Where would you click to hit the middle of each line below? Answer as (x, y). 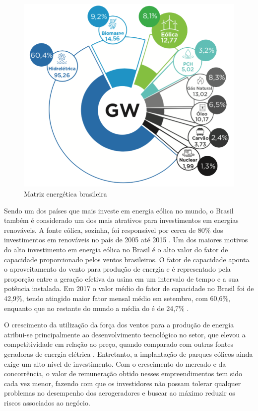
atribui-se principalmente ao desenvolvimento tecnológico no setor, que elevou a (125, 334)
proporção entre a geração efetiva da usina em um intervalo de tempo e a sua (121, 278)
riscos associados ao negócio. (47, 402)
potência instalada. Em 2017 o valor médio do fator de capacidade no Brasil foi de (129, 288)
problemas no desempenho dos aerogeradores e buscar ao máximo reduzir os (120, 393)
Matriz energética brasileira (65, 194)
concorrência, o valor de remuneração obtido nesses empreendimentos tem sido (123, 373)
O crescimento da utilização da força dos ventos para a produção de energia (119, 325)
